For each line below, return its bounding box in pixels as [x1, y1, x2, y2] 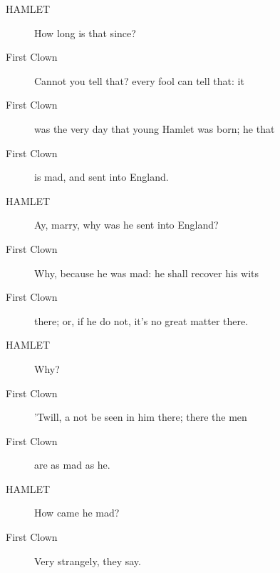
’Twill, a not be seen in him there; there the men [34, 409, 247, 424]
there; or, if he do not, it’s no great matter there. [34, 313, 249, 328]
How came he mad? [34, 505, 120, 520]
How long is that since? [34, 25, 136, 40]
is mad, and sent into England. [34, 169, 169, 184]
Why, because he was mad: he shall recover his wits [34, 265, 259, 280]
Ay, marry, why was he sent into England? [34, 217, 219, 232]
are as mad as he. [34, 457, 110, 472]
